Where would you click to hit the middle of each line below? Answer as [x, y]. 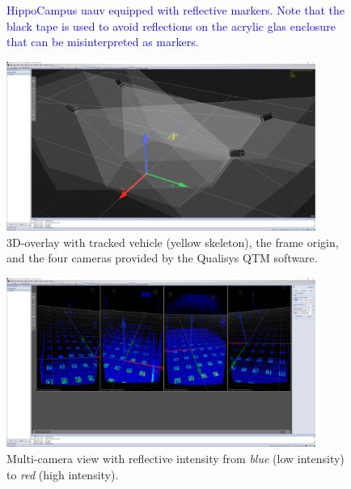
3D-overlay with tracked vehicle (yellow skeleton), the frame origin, [173, 242]
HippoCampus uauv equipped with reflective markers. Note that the [175, 10]
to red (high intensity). [63, 474]
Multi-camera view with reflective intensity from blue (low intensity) [175, 458]
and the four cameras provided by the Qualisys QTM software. [162, 258]
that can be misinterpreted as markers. [103, 42]
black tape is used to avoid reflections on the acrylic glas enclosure [171, 26]
